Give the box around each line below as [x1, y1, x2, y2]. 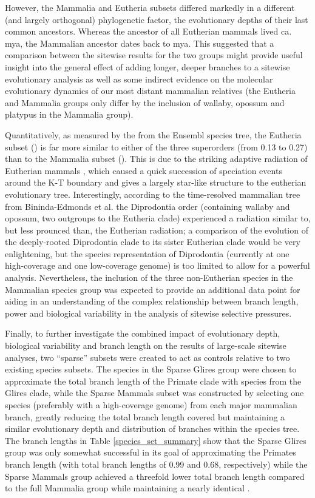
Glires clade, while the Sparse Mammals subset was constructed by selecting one [5, 386, 304, 399]
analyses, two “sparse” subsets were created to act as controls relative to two [5, 351, 290, 363]
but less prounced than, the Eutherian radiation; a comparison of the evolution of [5, 223, 308, 236]
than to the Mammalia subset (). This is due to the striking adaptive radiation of [5, 152, 308, 165]
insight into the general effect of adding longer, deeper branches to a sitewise [5, 60, 290, 73]
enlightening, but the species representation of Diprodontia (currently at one [5, 247, 290, 260]
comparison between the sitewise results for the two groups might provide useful [5, 49, 303, 61]
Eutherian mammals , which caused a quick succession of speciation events [5, 164, 282, 177]
